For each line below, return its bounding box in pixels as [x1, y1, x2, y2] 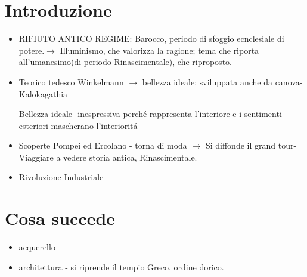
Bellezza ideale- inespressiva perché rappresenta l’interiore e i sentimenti [18, 107, 282, 120]
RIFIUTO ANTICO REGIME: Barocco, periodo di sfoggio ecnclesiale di [18, 32, 284, 45]
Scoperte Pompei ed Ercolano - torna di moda [18, 139, 187, 152]
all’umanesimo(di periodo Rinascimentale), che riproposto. [18, 56, 232, 68]
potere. [18, 44, 45, 56]
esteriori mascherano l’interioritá [18, 119, 138, 131]
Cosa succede [5, 206, 116, 230]
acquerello [18, 241, 55, 253]
